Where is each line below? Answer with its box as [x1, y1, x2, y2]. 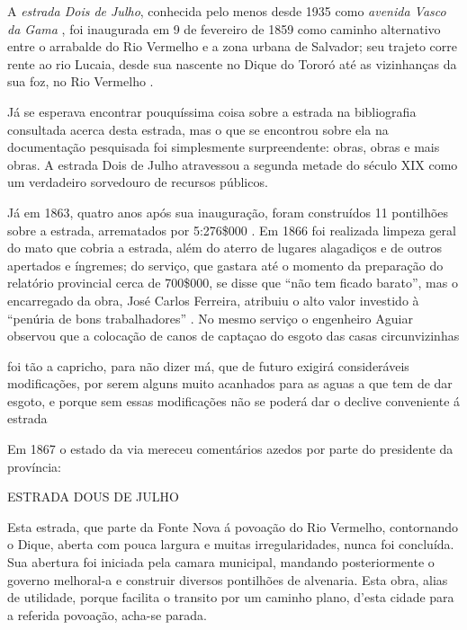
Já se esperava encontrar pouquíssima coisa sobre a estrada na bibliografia [7, 102, 417, 120]
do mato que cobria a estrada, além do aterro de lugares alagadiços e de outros [7, 238, 443, 257]
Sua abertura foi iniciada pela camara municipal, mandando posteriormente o [7, 553, 435, 572]
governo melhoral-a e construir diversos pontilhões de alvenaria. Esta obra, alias [7, 570, 448, 589]
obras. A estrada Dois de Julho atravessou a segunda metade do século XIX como [7, 155, 458, 173]
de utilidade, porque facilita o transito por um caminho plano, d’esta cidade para [7, 588, 454, 607]
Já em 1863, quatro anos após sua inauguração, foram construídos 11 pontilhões [7, 202, 449, 221]
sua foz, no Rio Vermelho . [7, 72, 154, 91]
